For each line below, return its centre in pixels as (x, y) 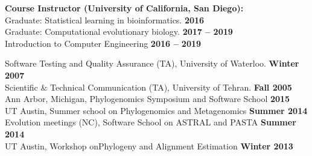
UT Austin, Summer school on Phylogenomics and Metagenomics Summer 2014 (156, 110)
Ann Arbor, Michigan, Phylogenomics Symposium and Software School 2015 (148, 99)
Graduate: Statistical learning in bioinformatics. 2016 (105, 19)
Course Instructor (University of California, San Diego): (124, 8)
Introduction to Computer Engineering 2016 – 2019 (103, 43)
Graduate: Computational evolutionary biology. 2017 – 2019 (119, 31)
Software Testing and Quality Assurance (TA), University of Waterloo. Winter (152, 63)
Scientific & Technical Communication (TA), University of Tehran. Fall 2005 (148, 87)
